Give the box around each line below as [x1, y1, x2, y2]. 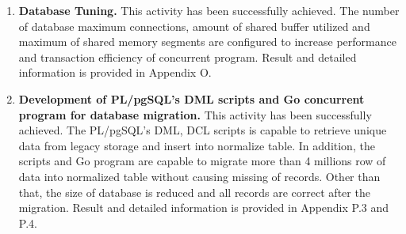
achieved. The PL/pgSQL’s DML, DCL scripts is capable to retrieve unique [18, 122, 387, 138]
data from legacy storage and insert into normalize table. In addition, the [18, 137, 375, 153]
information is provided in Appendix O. [18, 64, 212, 81]
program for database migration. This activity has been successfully [18, 106, 372, 123]
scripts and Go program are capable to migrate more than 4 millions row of [18, 153, 386, 169]
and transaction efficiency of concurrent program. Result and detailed [18, 48, 357, 65]
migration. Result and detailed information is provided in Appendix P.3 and [18, 199, 389, 216]
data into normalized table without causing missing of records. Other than [18, 168, 381, 184]
